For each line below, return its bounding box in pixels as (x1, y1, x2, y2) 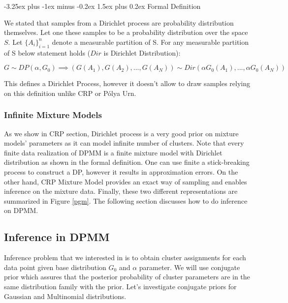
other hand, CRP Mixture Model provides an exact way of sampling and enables (4, 176, 247, 186)
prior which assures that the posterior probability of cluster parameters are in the (4, 272, 250, 282)
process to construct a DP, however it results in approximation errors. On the (4, 166, 238, 177)
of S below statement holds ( (4, 47, 91, 58)
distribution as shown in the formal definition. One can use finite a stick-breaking (4, 157, 250, 167)
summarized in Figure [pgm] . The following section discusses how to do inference (4, 195, 248, 206)
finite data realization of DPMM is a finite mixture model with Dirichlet (4, 147, 223, 157)
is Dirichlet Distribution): (103, 47, 181, 58)
